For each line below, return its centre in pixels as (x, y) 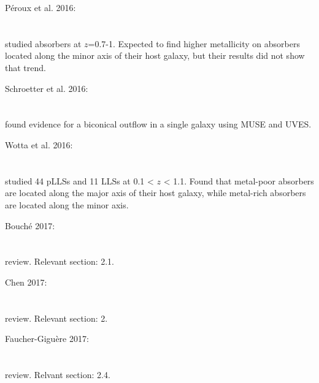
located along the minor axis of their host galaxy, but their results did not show (155, 55)
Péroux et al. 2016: (40, 7)
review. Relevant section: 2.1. (60, 261)
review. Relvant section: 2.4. (58, 375)
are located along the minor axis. (67, 204)
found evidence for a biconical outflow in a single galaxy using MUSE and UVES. (158, 124)
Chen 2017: (26, 282)
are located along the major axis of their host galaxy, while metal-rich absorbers (156, 193)
